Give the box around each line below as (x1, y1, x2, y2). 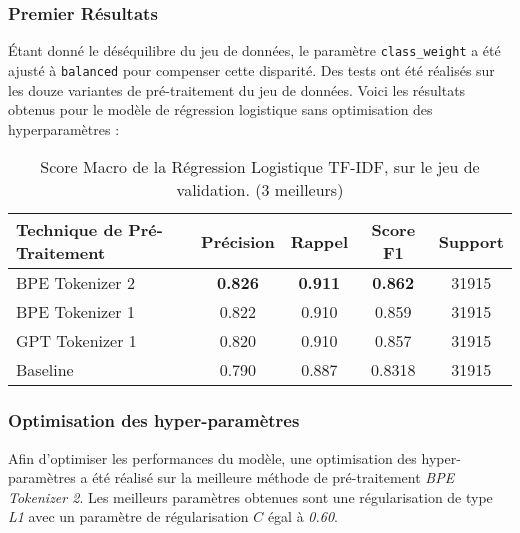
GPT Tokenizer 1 (16, 329, 137, 353)
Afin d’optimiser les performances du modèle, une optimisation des (8, 447, 417, 468)
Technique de (16, 218, 123, 242)
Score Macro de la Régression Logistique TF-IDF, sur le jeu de (40, 155, 480, 179)
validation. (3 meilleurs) (176, 178, 344, 202)
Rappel (290, 229, 348, 253)
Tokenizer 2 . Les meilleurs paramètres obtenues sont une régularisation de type (8, 486, 493, 507)
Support (438, 229, 504, 253)
